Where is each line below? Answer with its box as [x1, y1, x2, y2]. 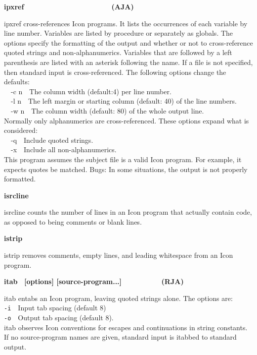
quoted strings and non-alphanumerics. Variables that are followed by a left [4, 47, 232, 58]
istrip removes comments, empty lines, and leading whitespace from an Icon [4, 250, 233, 260]
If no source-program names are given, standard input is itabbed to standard [4, 332, 237, 342]
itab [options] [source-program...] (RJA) [4, 276, 184, 287]
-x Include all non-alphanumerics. [11, 144, 117, 155]
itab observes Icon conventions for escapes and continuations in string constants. [4, 322, 248, 332]
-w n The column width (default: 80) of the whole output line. [11, 105, 204, 116]
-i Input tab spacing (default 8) [4, 302, 106, 313]
